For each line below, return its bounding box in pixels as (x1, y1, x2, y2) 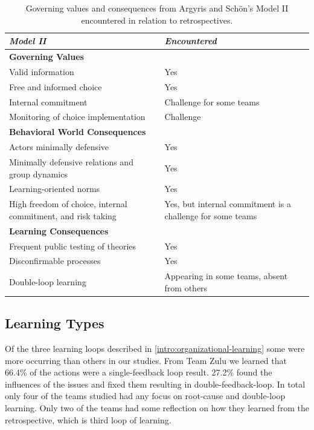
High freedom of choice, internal (9, 197, 127, 210)
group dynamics (9, 167, 68, 180)
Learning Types (5, 314, 104, 332)
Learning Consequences (9, 224, 109, 237)
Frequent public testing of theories (9, 239, 136, 252)
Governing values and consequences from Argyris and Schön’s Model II (25, 2, 289, 14)
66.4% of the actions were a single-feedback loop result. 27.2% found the (5, 366, 272, 379)
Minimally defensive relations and (9, 155, 133, 168)
